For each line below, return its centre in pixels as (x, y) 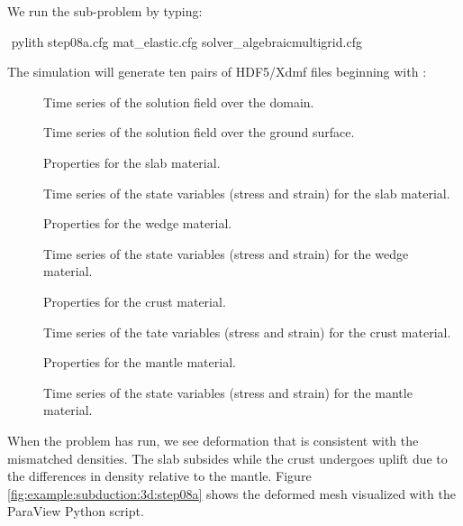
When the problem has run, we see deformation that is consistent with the (213, 440)
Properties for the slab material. (132, 162)
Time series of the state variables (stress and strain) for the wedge (226, 253)
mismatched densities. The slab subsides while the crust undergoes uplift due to (227, 458)
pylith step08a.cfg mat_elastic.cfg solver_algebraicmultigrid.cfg (186, 41)
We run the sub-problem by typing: (105, 11)
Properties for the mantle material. (140, 362)
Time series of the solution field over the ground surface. (199, 132)
